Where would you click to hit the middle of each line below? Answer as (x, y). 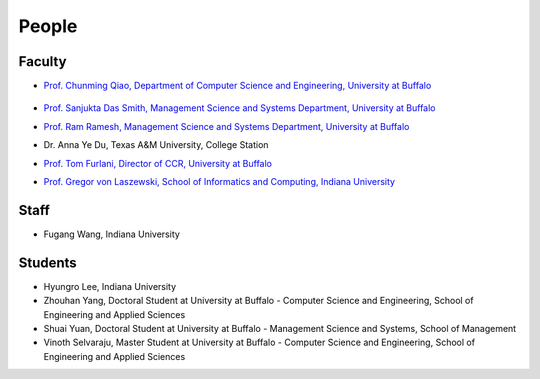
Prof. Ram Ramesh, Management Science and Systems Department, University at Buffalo (226, 126)
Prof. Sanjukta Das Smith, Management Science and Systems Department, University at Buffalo (239, 108)
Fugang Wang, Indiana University (111, 234)
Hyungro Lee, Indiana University (110, 286)
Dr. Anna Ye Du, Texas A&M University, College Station (156, 145)
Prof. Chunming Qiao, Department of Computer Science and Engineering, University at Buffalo (237, 86)
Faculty (42, 61)
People (48, 26)
